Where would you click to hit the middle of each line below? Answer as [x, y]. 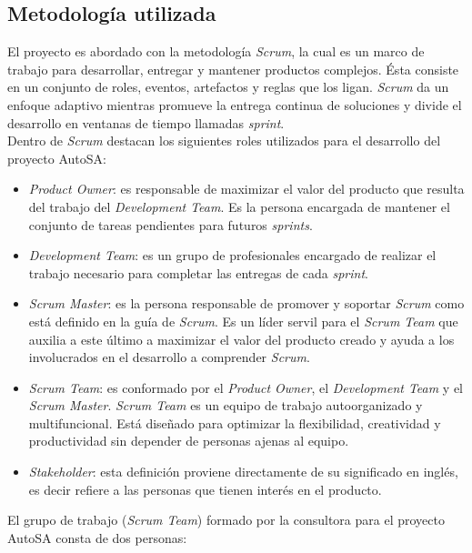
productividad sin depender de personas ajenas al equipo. [189, 441]
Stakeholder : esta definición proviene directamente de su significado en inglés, [243, 472]
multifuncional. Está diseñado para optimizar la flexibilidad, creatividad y [235, 422]
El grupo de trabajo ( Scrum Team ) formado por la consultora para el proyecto [226, 520]
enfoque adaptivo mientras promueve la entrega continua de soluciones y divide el [235, 104]
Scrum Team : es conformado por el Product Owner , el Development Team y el [246, 387]
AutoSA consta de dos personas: [97, 537]
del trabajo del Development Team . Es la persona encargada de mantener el [239, 206]
